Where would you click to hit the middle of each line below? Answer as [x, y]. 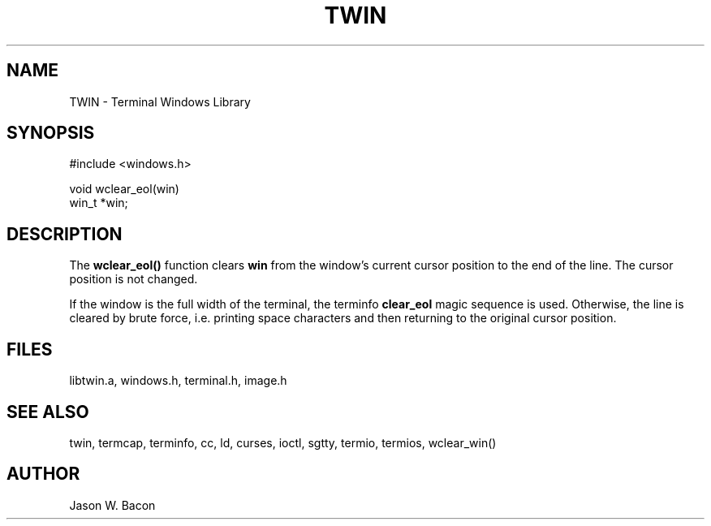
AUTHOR [43, 474]
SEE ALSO [48, 412]
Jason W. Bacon [112, 505]
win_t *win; [99, 203]
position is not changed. [134, 279]
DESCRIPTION [65, 234]
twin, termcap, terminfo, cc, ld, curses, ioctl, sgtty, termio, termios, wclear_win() [283, 442]
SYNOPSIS [51, 133]
